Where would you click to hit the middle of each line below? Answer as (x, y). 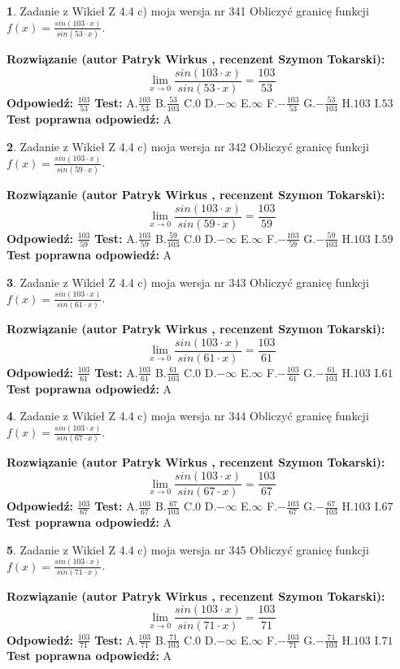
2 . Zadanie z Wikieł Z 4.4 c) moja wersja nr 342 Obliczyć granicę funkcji (188, 146)
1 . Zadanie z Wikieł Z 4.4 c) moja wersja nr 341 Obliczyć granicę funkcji (188, 11)
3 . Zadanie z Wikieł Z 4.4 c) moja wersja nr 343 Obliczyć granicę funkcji (188, 282)
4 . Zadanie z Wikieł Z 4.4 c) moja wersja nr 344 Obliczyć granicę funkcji (188, 416)
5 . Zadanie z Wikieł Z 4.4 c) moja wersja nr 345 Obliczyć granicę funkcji (188, 549)
